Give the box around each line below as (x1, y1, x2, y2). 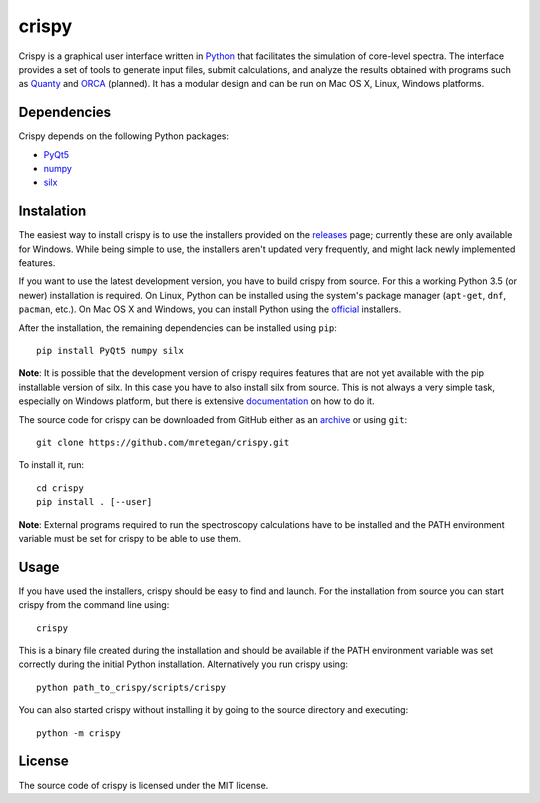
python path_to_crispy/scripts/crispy (36, 681, 227, 693)
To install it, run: (18, 459, 85, 471)
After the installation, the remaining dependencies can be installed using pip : (18, 321, 337, 334)
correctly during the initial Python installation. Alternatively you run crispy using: (18, 658, 349, 670)
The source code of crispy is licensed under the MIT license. (18, 779, 269, 791)
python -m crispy (36, 727, 121, 739)
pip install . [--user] (36, 496, 153, 508)
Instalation (18, 203, 87, 220)
